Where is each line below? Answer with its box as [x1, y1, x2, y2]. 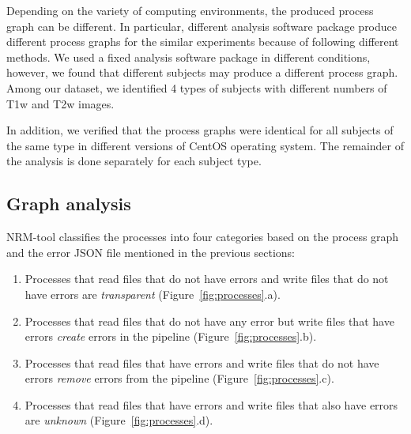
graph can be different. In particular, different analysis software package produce [6, 17, 398, 34]
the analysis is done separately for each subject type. [6, 153, 262, 169]
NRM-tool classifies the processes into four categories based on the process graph [6, 228, 399, 245]
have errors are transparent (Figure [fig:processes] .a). [25, 285, 281, 302]
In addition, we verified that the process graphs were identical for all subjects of [6, 122, 394, 138]
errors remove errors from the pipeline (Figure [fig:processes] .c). [25, 370, 334, 387]
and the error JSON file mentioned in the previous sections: [6, 243, 295, 260]
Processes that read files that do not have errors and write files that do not [25, 270, 389, 287]
